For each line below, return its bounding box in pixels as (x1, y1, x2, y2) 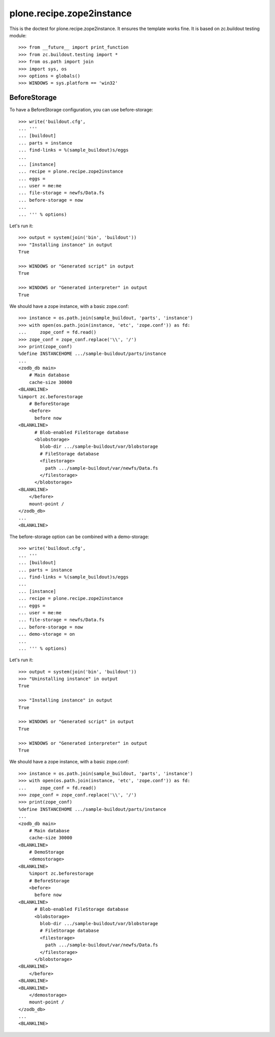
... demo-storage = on (18, 631, 75, 637)
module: (9, 32, 27, 38)
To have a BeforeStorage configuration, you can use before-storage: (9, 107, 153, 113)
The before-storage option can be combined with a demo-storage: (9, 534, 150, 540)
